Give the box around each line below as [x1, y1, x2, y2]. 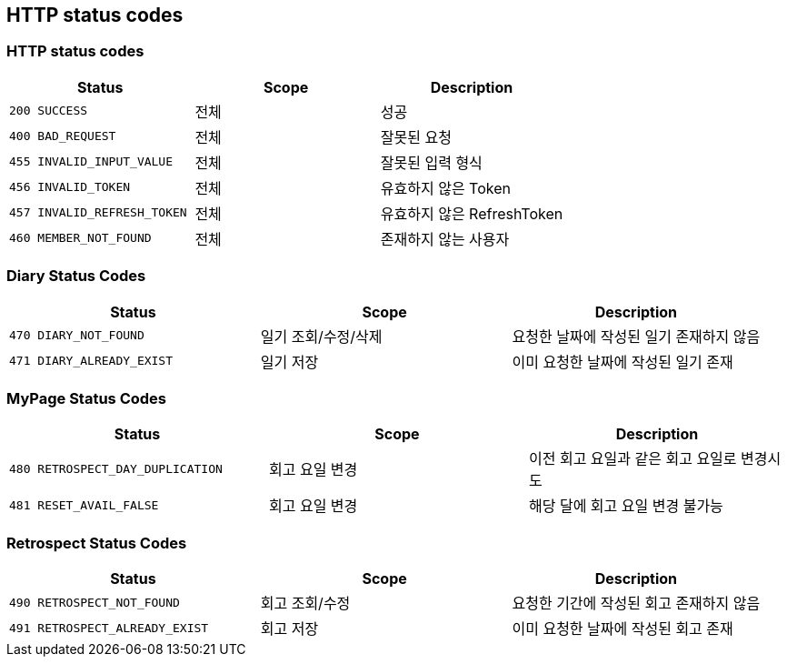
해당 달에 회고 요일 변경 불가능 [528, 497, 723, 516]
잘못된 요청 [380, 127, 452, 146]
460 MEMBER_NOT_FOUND [9, 231, 152, 246]
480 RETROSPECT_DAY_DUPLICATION [9, 461, 223, 476]
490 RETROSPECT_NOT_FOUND [9, 595, 180, 609]
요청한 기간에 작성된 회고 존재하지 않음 [512, 594, 761, 613]
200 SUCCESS [9, 104, 88, 118]
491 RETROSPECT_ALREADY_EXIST [9, 620, 209, 635]
